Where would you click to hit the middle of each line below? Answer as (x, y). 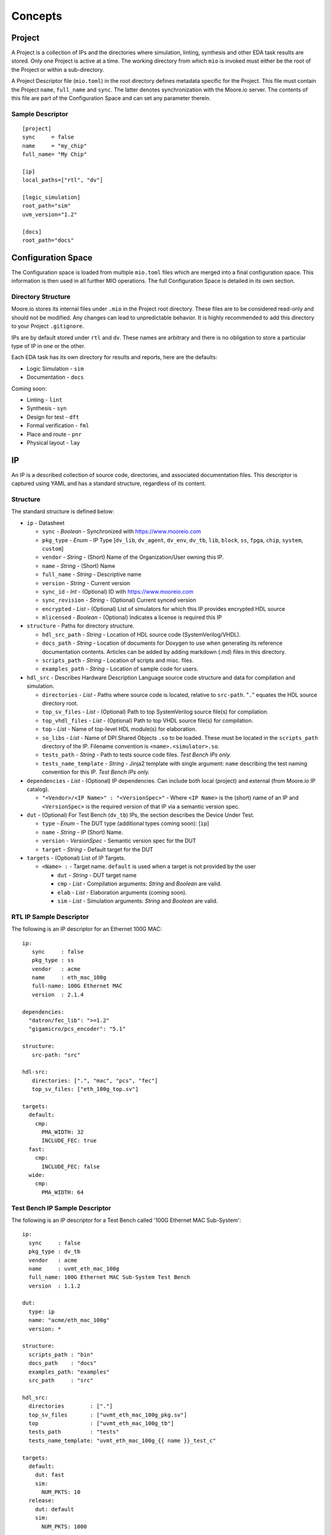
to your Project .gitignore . (48, 326)
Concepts (37, 16)
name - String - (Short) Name (79, 565)
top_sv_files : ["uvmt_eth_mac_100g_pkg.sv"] (108, 1415)
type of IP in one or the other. (48, 346)
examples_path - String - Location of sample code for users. (120, 669)
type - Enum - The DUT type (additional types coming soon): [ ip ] (126, 823)
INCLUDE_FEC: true (69, 1141)
